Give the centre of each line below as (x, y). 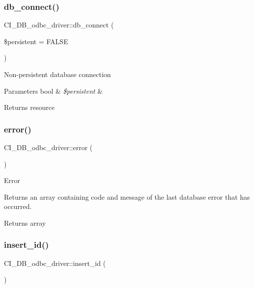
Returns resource (29, 107)
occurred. (18, 206)
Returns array (25, 223)
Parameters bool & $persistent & (54, 91)
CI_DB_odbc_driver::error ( (48, 147)
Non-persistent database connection (57, 74)
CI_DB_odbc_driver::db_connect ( (59, 25)
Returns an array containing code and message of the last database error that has (127, 196)
